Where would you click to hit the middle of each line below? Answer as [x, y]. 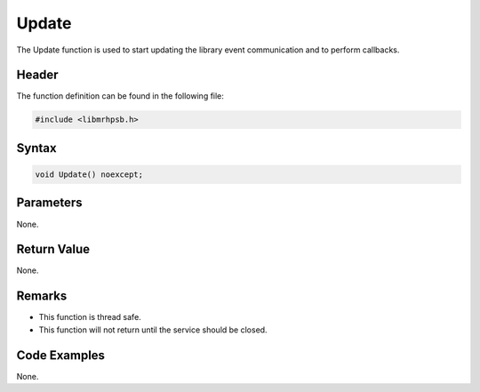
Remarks [42, 296]
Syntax [36, 148]
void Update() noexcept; [89, 175]
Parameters [49, 203]
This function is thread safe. [90, 317]
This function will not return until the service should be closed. [153, 330]
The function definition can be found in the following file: [120, 96]
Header [37, 75]
